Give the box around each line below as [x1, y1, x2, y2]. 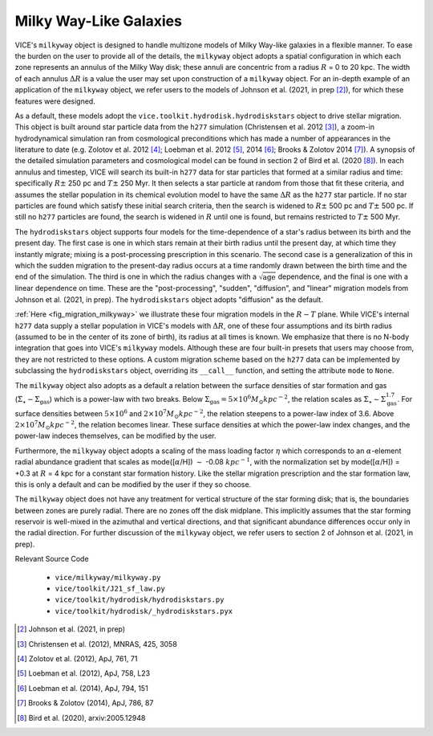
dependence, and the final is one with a [277, 272, 409, 281]
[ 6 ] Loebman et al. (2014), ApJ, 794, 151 [17, 683, 148, 693]
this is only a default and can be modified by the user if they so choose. [14, 479, 252, 489]
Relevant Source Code [14, 554, 89, 564]
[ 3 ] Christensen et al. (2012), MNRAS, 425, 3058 [17, 639, 178, 648]
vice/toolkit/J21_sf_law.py [55, 584, 166, 594]
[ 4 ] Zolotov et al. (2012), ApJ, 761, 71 [17, 653, 138, 663]
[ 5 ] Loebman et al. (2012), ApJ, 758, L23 [17, 669, 151, 678]
